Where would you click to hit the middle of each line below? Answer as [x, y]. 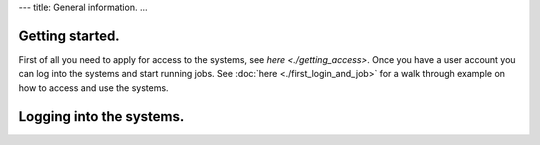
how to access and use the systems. [93, 87]
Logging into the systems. [101, 116]
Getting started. [69, 35]
